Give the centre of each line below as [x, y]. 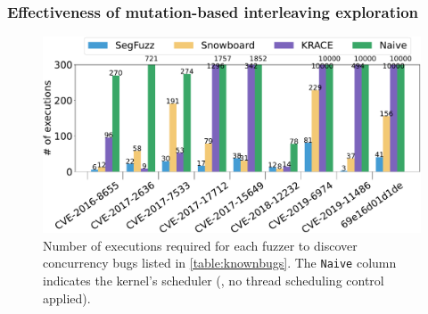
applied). [67, 297]
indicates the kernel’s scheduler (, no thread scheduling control [214, 280]
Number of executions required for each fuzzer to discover [200, 245]
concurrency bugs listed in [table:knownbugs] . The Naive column [220, 263]
